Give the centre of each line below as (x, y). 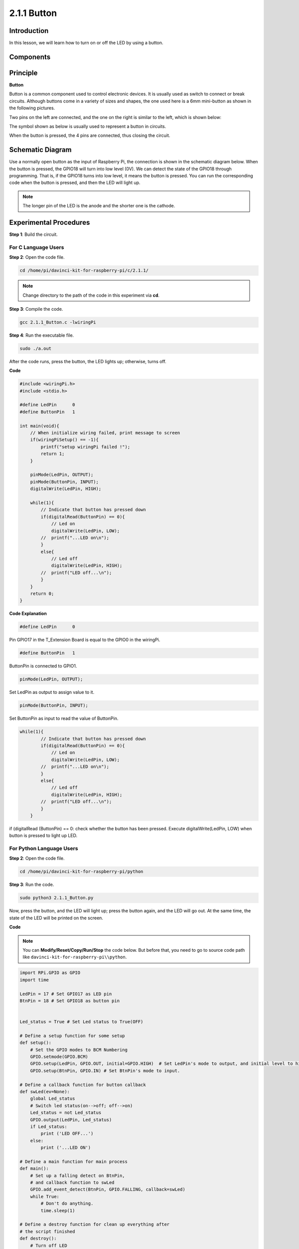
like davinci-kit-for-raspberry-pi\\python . (75, 957)
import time (34, 980)
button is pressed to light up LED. (43, 836)
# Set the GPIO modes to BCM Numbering (79, 1050)
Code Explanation (28, 614)
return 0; (42, 594)
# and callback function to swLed (72, 1183)
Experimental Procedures (50, 223)
